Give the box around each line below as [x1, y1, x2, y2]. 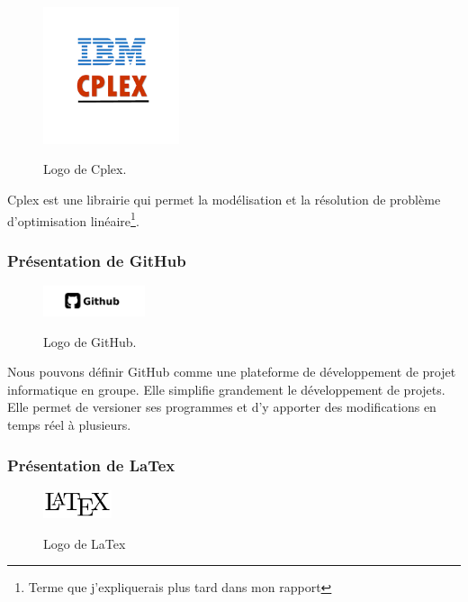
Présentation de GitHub [7, 249, 186, 271]
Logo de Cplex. [43, 160, 127, 178]
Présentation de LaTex [7, 453, 175, 476]
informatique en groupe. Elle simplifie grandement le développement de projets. [7, 379, 445, 398]
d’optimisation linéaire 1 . [7, 208, 139, 230]
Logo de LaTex [43, 534, 126, 552]
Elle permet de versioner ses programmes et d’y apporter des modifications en [7, 397, 436, 416]
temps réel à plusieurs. [7, 415, 131, 434]
